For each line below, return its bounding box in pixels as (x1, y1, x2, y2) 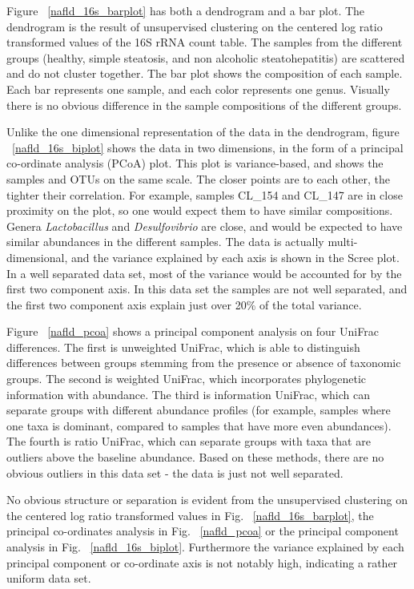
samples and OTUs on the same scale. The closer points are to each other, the (6, 170, 390, 187)
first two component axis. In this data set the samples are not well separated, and (6, 280, 408, 297)
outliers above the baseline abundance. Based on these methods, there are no (6, 449, 384, 466)
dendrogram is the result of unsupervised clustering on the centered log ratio (6, 18, 383, 34)
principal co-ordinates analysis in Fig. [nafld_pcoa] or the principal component (6, 522, 399, 539)
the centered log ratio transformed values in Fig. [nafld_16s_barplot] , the (6, 506, 374, 523)
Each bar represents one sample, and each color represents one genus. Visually (6, 80, 390, 97)
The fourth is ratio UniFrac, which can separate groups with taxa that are (6, 433, 371, 450)
